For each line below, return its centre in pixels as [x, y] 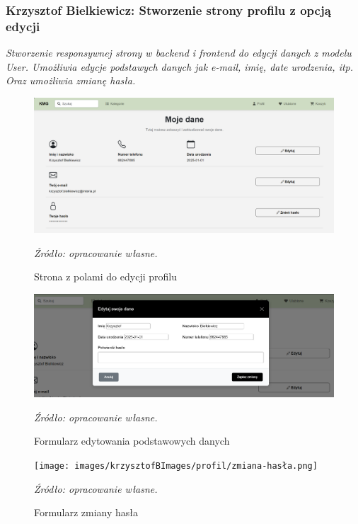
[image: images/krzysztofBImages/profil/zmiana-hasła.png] [176, 466]
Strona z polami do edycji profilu [105, 277]
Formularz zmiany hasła [86, 512]
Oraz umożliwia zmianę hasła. [71, 80]
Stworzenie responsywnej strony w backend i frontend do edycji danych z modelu [179, 53]
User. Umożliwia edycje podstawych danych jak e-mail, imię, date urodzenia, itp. [180, 66]
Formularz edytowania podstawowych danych [132, 441]
